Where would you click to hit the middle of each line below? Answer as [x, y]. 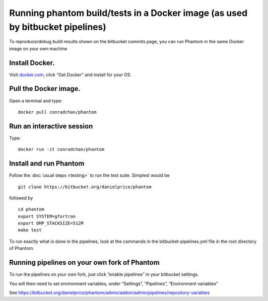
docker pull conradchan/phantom [57, 112]
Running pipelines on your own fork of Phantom [84, 263]
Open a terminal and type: [36, 101]
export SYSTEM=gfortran [47, 216]
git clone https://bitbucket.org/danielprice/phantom [85, 187]
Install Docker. [32, 63]
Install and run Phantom [47, 164]
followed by [21, 198]
